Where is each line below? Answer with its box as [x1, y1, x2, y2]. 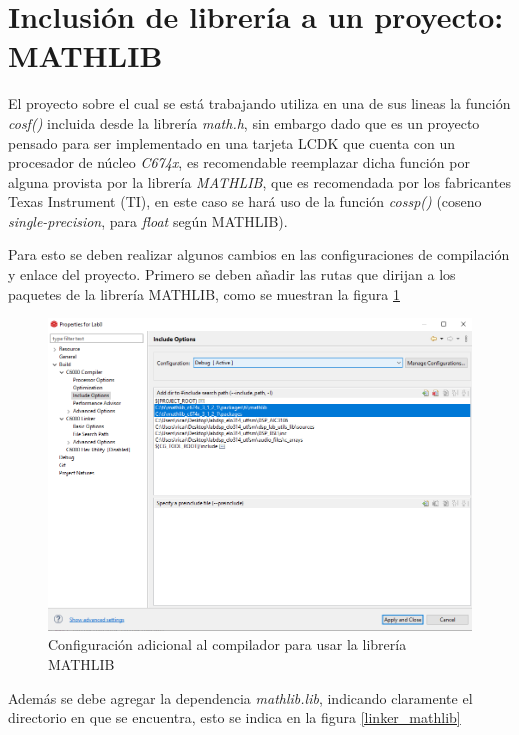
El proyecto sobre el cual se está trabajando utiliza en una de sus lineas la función [8, 93, 511, 114]
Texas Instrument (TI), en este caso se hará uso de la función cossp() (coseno [8, 191, 482, 212]
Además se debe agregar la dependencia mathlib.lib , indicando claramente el [8, 687, 473, 708]
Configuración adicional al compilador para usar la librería [48, 634, 407, 655]
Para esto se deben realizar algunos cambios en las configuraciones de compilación [8, 244, 510, 265]
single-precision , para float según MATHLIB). [8, 210, 288, 231]
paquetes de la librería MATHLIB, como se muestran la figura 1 [8, 283, 400, 304]
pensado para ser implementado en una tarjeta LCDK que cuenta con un [8, 132, 456, 153]
